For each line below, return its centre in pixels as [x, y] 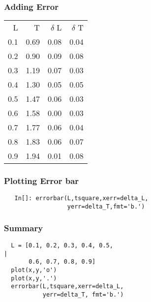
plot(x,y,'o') [34, 270]
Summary [24, 227]
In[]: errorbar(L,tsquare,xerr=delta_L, [81, 198]
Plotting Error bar [42, 181]
